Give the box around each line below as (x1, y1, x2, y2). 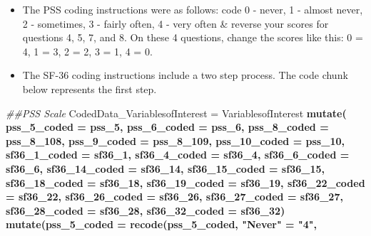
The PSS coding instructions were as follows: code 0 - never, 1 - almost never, (22, 2, 363, 16)
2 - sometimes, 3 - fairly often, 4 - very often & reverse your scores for (22, 16, 329, 31)
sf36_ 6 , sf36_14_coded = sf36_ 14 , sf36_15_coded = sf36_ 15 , (6, 161, 325, 176)
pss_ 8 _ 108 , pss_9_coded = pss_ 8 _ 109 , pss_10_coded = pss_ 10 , (6, 133, 345, 148)
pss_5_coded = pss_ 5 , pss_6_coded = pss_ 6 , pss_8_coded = (6, 119, 329, 134)
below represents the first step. (22, 81, 157, 96)
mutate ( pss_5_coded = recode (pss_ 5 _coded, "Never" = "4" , (6, 217, 317, 232)
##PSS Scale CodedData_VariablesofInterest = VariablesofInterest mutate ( (6, 105, 347, 120)
